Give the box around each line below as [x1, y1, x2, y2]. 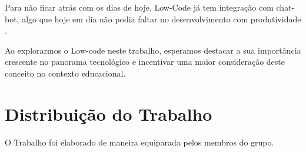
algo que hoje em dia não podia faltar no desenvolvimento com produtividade [22, 12, 301, 25]
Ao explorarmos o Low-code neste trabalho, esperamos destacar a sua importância [5, 44, 301, 56]
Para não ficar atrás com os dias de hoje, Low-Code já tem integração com [5, 1, 274, 13]
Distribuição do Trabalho [5, 101, 212, 125]
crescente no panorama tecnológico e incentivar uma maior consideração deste [5, 55, 285, 68]
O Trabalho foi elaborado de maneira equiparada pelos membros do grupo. [5, 136, 274, 148]
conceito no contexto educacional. [5, 67, 126, 79]
